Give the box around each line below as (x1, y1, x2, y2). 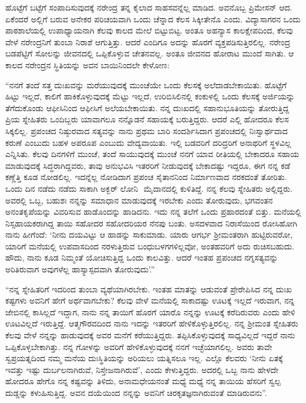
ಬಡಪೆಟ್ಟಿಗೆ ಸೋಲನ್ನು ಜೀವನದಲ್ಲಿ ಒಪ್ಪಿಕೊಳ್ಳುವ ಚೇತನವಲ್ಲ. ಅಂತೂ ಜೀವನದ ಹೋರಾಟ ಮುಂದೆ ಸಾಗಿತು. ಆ (5, 47, 294, 59)
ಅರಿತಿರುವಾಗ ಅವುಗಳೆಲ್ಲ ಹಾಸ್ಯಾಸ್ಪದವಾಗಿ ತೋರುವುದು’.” (5, 263, 155, 275)
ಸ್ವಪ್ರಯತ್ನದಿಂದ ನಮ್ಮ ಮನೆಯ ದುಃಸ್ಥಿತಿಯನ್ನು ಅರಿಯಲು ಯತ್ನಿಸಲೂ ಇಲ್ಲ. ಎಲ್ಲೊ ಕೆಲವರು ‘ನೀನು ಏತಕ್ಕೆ (5, 352, 283, 364)
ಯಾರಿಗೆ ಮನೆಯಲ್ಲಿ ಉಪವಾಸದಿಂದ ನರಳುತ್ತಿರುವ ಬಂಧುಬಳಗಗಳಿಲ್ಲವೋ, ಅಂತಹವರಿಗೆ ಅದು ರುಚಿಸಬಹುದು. (5, 239, 295, 252)
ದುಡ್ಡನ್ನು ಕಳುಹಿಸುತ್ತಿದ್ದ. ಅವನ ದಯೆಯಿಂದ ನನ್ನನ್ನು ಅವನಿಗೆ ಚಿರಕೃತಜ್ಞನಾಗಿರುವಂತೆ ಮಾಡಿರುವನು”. (5, 387, 267, 398)
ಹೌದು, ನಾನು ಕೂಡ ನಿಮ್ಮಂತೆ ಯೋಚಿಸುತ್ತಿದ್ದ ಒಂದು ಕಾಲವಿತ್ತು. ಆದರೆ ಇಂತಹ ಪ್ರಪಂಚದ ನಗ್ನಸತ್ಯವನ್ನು (5, 251, 278, 264)
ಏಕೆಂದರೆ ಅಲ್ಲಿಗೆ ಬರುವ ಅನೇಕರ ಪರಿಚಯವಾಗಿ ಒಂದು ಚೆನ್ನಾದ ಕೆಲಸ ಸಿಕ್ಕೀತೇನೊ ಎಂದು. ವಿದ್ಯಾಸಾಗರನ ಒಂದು (5, 12, 301, 25)
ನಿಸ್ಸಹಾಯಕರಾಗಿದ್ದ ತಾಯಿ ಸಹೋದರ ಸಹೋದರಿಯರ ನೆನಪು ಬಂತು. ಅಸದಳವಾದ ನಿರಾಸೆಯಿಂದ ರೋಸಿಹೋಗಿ (5, 217, 298, 229)
